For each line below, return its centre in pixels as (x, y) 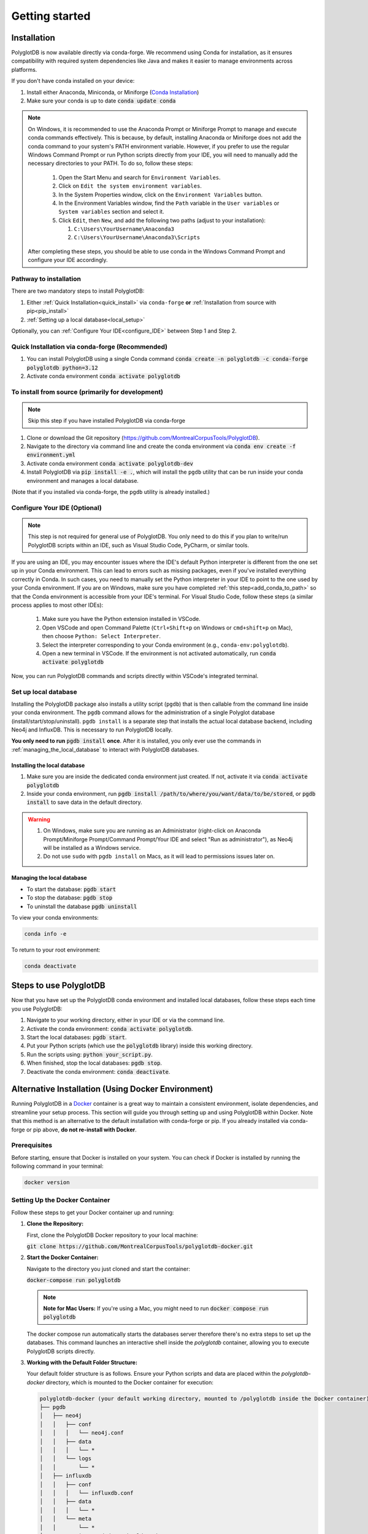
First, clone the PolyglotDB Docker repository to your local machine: (113, 1235)
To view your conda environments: (55, 917)
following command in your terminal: (57, 1166)
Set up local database (44, 692)
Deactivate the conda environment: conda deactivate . (98, 1071)
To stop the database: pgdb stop (70, 898)
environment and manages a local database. (83, 480)
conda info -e (45, 934)
